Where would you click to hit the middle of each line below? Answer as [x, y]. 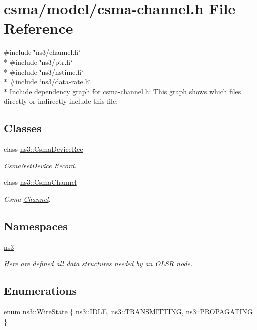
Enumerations [41, 290]
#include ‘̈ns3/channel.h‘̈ [42, 52]
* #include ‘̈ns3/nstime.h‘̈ [44, 72]
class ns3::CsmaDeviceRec [44, 149]
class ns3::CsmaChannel [40, 182]
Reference [39, 28]
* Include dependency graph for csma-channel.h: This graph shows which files [123, 91]
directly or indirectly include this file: [61, 101]
